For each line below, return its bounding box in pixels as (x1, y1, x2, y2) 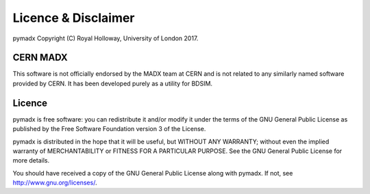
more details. (12, 156, 50, 165)
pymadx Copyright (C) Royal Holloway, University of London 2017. (12, 34, 199, 42)
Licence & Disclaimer (12, 10, 135, 25)
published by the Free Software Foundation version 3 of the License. (12, 125, 206, 133)
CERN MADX (12, 52, 68, 64)
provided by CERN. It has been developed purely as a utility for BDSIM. (12, 79, 212, 87)
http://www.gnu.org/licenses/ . (12, 178, 97, 187)
